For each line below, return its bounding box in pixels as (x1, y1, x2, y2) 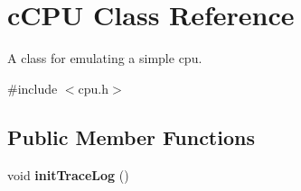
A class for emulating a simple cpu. (7, 49, 202, 68)
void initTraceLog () (7, 165, 129, 184)
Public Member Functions (7, 123, 255, 150)
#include (7, 78, 58, 97)
